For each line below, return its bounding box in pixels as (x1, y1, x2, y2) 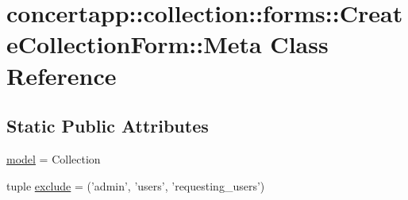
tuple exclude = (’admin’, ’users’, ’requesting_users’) (6, 177, 265, 194)
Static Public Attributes (6, 113, 209, 138)
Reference (6, 59, 117, 91)
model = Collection (6, 150, 101, 167)
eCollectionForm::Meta (6, 28, 262, 60)
